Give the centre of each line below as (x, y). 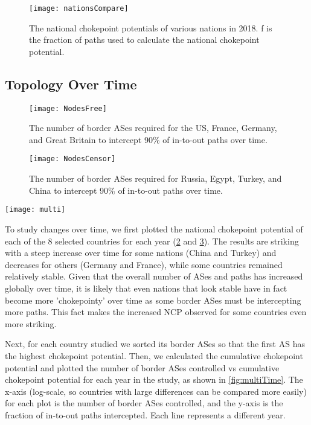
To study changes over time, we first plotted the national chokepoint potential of (154, 228)
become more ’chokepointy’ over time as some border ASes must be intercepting (153, 300)
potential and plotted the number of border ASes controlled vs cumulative (142, 367)
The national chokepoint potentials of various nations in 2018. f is (151, 27)
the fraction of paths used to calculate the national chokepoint (144, 40)
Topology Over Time (71, 84)
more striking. (31, 323)
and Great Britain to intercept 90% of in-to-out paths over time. (148, 139)
